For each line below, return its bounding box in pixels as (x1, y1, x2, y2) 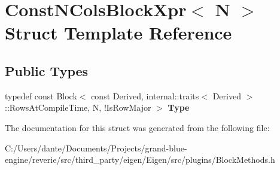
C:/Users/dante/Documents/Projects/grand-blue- (5, 141, 187, 154)
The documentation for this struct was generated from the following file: (5, 121, 270, 133)
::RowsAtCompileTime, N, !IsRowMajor (5, 101, 151, 114)
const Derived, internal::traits (91, 89, 199, 102)
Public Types (5, 61, 89, 80)
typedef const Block (5, 89, 77, 102)
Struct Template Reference (5, 20, 232, 45)
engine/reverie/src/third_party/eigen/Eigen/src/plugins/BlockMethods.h (5, 153, 275, 166)
